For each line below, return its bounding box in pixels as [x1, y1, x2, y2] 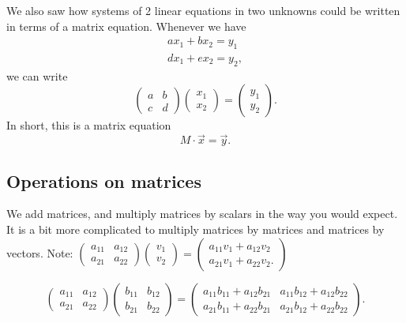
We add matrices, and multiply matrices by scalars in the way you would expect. [6, 205, 398, 222]
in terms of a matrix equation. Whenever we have [6, 17, 246, 34]
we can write [6, 67, 68, 84]
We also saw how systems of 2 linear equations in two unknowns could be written [6, 2, 400, 18]
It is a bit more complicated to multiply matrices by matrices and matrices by [6, 221, 385, 238]
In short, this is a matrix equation [6, 117, 171, 133]
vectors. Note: [6, 244, 73, 261]
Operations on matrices [6, 168, 201, 193]
